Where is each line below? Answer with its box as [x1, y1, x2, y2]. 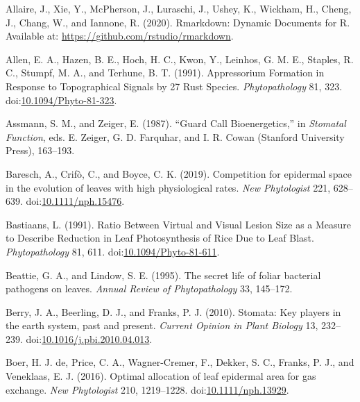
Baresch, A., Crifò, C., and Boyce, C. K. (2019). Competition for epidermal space [6, 166, 352, 181]
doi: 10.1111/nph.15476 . [26, 194, 125, 208]
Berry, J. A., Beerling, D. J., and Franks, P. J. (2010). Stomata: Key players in [6, 304, 341, 319]
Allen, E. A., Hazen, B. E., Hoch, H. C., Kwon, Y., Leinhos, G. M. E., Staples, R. [6, 51, 354, 66]
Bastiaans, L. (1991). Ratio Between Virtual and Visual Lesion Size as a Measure [6, 217, 352, 231]
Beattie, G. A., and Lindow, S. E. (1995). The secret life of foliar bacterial [6, 267, 321, 282]
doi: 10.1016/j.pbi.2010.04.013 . [26, 331, 153, 346]
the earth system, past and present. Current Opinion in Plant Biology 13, [6, 318, 318, 333]
